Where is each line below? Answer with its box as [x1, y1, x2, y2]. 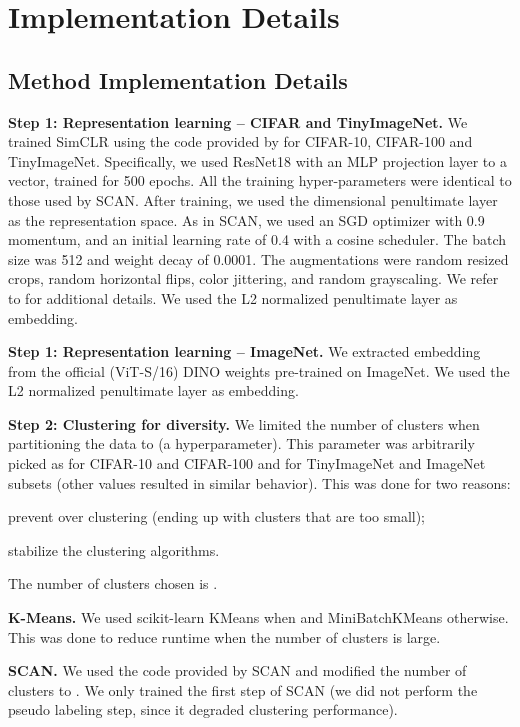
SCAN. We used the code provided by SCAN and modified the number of [8, 660, 467, 681]
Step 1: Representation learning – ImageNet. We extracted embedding [8, 341, 481, 362]
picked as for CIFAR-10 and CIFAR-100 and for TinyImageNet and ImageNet [8, 453, 486, 474]
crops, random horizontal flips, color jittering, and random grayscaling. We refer [8, 268, 499, 289]
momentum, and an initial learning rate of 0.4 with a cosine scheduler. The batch [8, 229, 507, 250]
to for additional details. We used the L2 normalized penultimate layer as [8, 287, 458, 308]
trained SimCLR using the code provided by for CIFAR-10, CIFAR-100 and [8, 131, 473, 152]
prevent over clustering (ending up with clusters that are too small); [8, 506, 426, 527]
